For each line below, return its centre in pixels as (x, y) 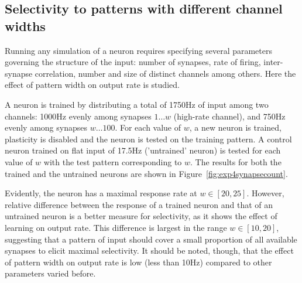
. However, (265, 193)
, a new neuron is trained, (235, 127)
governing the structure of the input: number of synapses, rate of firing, (133, 62)
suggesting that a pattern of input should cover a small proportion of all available (151, 239)
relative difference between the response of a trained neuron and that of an (139, 204)
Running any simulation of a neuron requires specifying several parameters (139, 50)
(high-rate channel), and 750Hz (229, 116)
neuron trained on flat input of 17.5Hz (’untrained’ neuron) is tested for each (143, 150)
